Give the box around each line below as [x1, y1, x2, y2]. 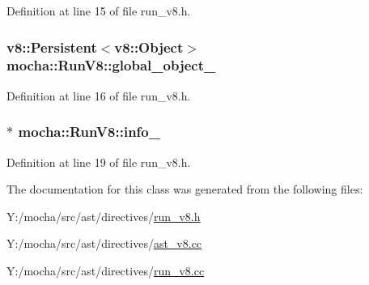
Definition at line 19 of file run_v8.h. [6, 153, 191, 170]
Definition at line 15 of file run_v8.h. [6, 2, 191, 19]
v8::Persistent [6, 36, 97, 57]
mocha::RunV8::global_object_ [6, 55, 216, 75]
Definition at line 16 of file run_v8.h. [6, 87, 191, 104]
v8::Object [114, 36, 184, 57]
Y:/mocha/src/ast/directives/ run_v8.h [6, 207, 201, 224]
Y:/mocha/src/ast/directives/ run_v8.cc [6, 262, 205, 279]
